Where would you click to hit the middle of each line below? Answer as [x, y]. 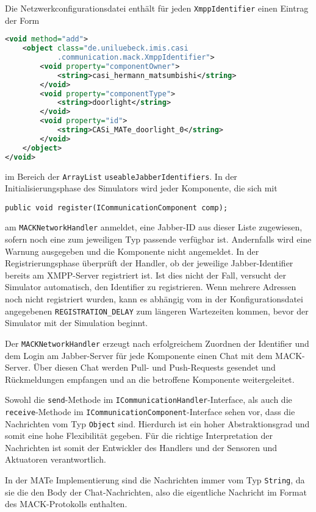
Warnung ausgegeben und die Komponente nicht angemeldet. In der [132, 251]
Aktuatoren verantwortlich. [56, 459]
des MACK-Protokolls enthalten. [66, 504]
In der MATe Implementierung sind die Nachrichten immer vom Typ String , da [155, 480]
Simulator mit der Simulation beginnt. [77, 323]
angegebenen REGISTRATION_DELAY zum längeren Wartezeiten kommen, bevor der [157, 311]
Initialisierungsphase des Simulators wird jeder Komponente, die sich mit [141, 188]
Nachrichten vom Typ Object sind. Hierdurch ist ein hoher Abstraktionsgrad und [157, 423]
